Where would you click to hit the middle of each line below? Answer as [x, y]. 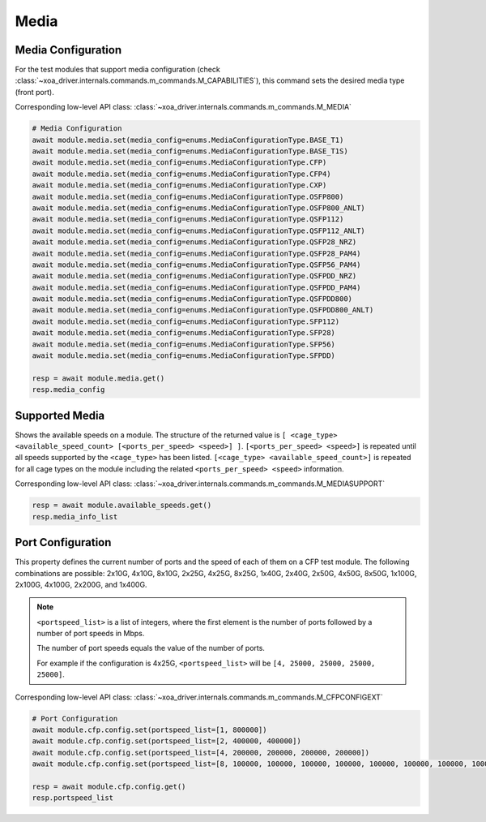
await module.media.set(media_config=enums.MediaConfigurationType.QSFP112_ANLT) [199, 230]
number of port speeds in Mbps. [91, 634]
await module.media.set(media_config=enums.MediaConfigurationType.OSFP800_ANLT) [199, 208]
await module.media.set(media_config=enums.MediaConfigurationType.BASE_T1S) [190, 151]
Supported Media [60, 415]
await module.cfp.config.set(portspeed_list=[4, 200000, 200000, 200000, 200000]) [201, 752]
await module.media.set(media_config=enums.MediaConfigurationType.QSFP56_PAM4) [196, 265]
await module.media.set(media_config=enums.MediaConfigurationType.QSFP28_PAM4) [196, 253]
